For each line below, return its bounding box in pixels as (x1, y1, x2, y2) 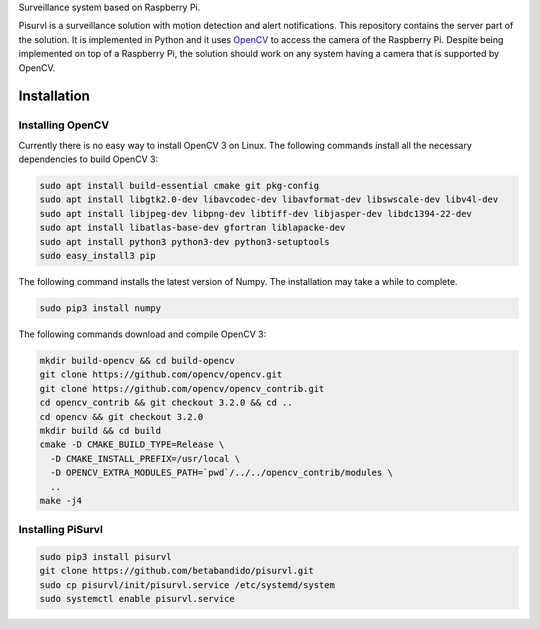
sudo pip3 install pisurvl (39, 551, 172, 563)
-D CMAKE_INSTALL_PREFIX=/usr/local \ (50, 453, 240, 464)
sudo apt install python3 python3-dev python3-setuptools (39, 236, 330, 247)
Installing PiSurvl (18, 523, 104, 537)
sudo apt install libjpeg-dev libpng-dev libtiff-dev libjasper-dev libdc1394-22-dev (39, 208, 472, 219)
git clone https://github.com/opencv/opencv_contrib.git (39, 383, 325, 394)
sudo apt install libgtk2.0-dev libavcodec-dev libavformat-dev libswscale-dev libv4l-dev (39, 194, 499, 205)
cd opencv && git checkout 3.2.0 (39, 411, 204, 422)
